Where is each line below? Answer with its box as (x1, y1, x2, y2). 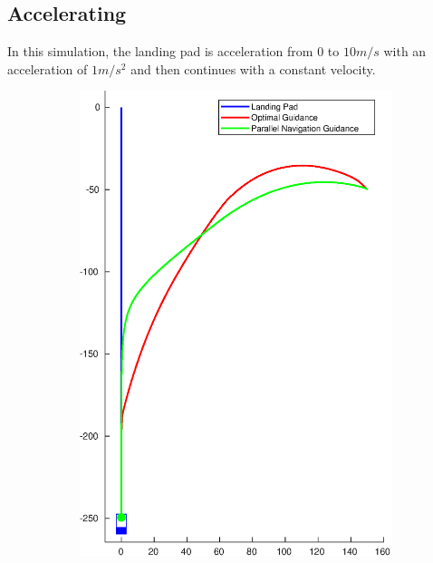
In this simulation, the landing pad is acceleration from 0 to (7, 42, 340, 61)
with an (383, 42, 427, 61)
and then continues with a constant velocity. (130, 59, 376, 78)
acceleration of (7, 59, 88, 78)
